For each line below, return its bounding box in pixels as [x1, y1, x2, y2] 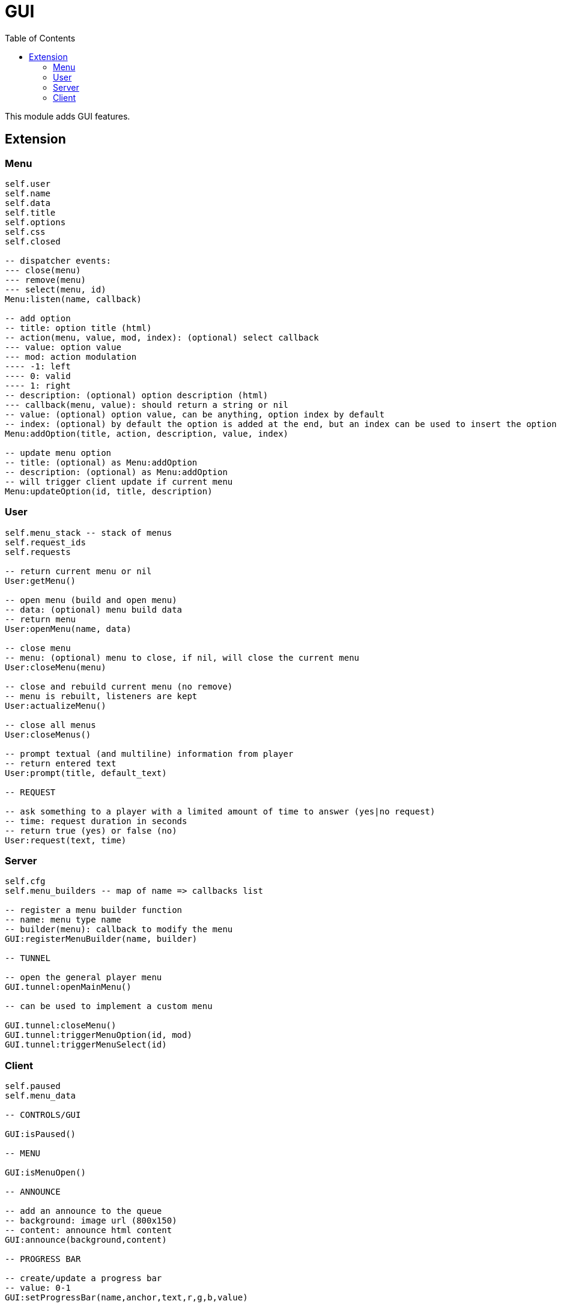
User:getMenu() [5, 575, 76, 586]
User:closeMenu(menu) [5, 662, 106, 672]
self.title [5, 207, 56, 217]
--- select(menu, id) [5, 284, 106, 294]
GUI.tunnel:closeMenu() [5, 1020, 117, 1031]
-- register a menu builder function [5, 905, 183, 915]
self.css [5, 226, 46, 237]
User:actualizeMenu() [5, 700, 106, 711]
